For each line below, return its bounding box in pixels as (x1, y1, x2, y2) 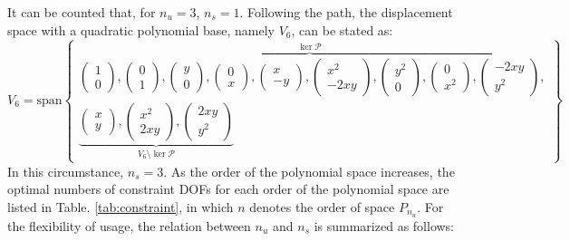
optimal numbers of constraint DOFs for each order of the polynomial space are (7, 179, 449, 198)
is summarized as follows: (314, 216, 454, 235)
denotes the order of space (249, 197, 395, 216)
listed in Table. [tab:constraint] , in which (7, 197, 234, 216)
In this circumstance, (7, 161, 124, 180)
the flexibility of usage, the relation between (7, 216, 251, 235)
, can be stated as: (291, 20, 393, 39)
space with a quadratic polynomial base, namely (7, 20, 275, 39)
